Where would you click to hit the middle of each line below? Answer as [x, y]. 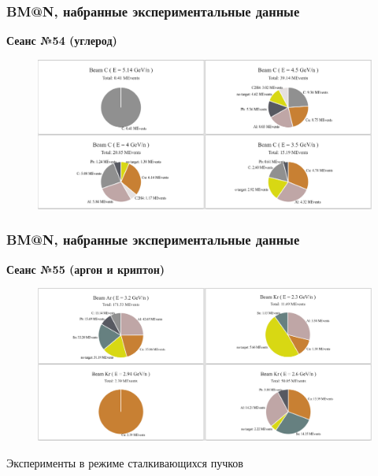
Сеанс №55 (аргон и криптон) [85, 269]
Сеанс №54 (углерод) [62, 41]
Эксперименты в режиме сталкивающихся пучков [125, 463]
